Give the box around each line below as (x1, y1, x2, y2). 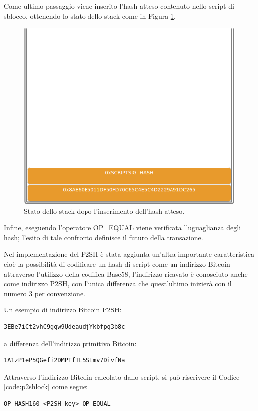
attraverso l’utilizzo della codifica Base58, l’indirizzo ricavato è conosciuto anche (4, 268, 248, 279)
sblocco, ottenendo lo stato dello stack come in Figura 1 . (4, 10, 176, 21)
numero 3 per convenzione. (4, 288, 86, 298)
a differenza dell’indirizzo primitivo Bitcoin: (4, 338, 137, 348)
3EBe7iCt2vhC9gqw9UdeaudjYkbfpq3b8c (4, 323, 125, 330)
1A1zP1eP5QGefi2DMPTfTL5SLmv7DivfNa (4, 357, 125, 364)
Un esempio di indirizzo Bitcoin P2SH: (4, 305, 122, 315)
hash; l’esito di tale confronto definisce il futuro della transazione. (4, 232, 203, 242)
